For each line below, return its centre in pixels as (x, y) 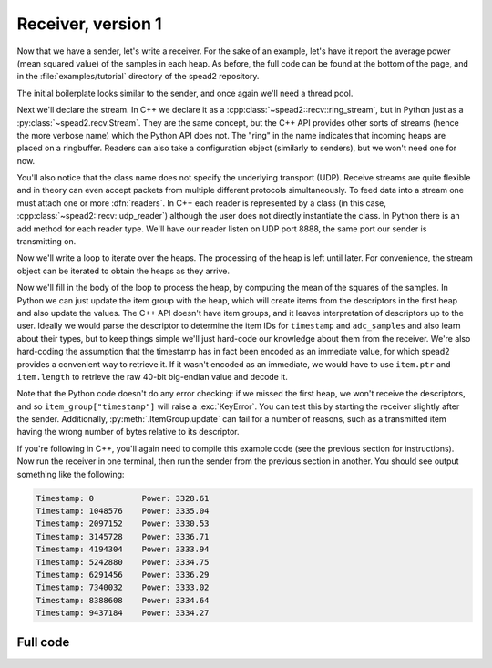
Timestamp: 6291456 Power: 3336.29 (123, 575)
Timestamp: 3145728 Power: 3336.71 (123, 536)
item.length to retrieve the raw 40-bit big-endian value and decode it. (153, 376)
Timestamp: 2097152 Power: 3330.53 (123, 524)
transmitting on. (46, 242)
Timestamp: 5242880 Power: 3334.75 (123, 562)
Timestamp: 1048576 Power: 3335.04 (123, 511)
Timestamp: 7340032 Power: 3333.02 (123, 587)
